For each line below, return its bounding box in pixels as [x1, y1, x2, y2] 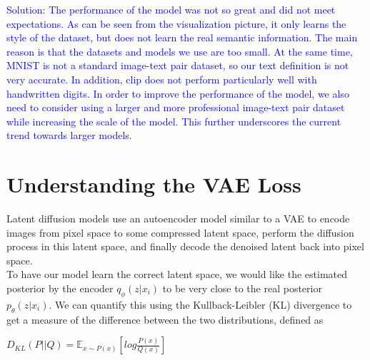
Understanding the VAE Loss [6, 170, 301, 199]
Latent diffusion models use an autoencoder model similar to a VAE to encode [6, 211, 350, 226]
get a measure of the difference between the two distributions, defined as [6, 312, 324, 326]
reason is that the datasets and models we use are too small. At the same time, [6, 43, 353, 58]
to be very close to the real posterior [162, 281, 322, 296]
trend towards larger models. [6, 128, 132, 143]
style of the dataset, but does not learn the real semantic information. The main [6, 30, 358, 45]
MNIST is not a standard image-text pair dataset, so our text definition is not [6, 58, 349, 73]
